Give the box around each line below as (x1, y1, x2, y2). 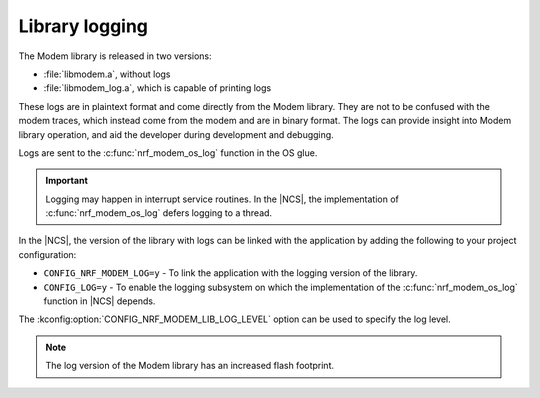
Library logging (18, 15, 149, 37)
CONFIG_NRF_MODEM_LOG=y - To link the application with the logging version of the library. (43, 267, 418, 279)
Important (45, 175, 89, 187)
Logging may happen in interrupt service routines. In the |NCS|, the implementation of (45, 193, 399, 205)
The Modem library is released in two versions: (18, 50, 212, 62)
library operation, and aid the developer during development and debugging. (18, 128, 334, 140)
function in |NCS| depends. (43, 295, 156, 307)
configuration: (18, 248, 77, 260)
